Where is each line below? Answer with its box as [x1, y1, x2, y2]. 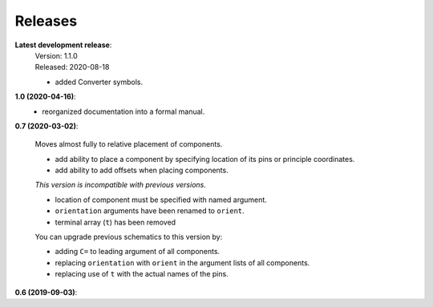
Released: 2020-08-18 [34, 63, 110, 72]
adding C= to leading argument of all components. [55, 247, 221, 257]
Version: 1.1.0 [34, 50, 78, 60]
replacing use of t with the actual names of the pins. [55, 269, 229, 279]
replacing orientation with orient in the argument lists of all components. [55, 257, 310, 268]
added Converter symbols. [55, 77, 144, 87]
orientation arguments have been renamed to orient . [55, 206, 245, 216]
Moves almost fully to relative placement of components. [34, 139, 223, 149]
